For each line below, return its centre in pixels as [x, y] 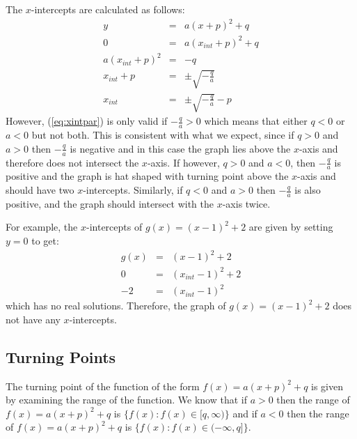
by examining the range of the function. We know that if [126, 400]
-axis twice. [246, 203]
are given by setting [291, 227]
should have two [40, 190]
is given [327, 386]
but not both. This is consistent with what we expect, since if [163, 135]
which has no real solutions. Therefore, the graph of [116, 306]
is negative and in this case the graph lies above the [180, 148]
